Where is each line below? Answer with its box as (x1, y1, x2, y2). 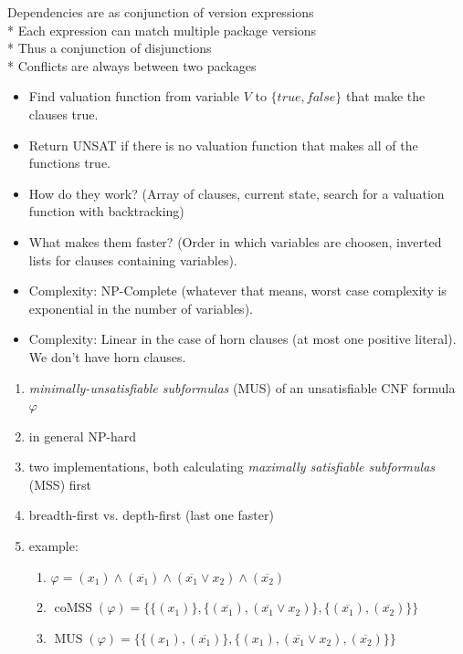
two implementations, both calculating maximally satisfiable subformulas (28, 457, 436, 476)
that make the (345, 87, 426, 106)
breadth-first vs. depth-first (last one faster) (28, 505, 274, 524)
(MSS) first (28, 474, 91, 493)
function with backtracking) (28, 202, 184, 221)
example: (28, 536, 79, 555)
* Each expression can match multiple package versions (7, 20, 317, 39)
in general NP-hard (28, 426, 137, 445)
